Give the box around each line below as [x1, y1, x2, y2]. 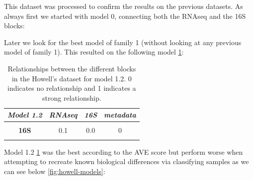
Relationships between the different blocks [7, 63, 136, 73]
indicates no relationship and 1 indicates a [7, 83, 136, 93]
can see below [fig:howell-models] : [4, 166, 105, 176]
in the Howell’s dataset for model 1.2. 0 [11, 73, 132, 83]
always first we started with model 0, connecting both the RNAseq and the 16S [4, 10, 246, 21]
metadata [104, 110, 136, 120]
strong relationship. [42, 92, 101, 103]
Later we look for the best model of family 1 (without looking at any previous [4, 37, 242, 47]
